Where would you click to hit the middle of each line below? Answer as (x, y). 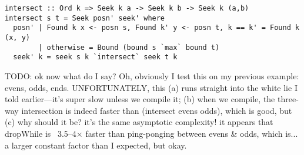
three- (288, 99)
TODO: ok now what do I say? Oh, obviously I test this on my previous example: (152, 75)
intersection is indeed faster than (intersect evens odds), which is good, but (157, 110)
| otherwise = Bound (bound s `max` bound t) (129, 47)
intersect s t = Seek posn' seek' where (85, 18)
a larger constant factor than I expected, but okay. (96, 145)
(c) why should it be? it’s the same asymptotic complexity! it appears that (139, 122)
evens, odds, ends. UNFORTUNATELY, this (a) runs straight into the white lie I (151, 87)
